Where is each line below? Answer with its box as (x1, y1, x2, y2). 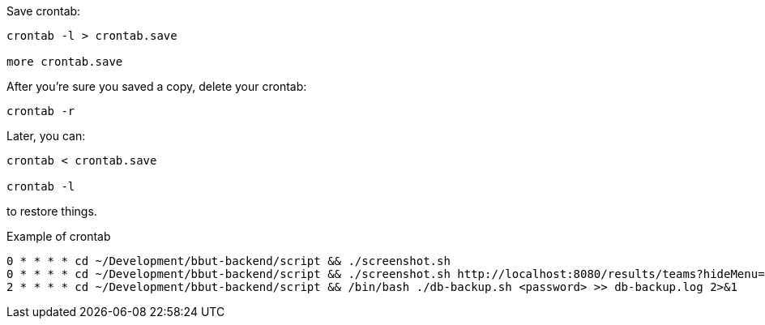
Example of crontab (6, 229, 111, 243)
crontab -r (6, 105, 75, 118)
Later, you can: (6, 129, 86, 143)
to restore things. (6, 204, 97, 218)
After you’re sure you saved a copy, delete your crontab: (6, 79, 307, 93)
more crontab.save (6, 55, 123, 68)
